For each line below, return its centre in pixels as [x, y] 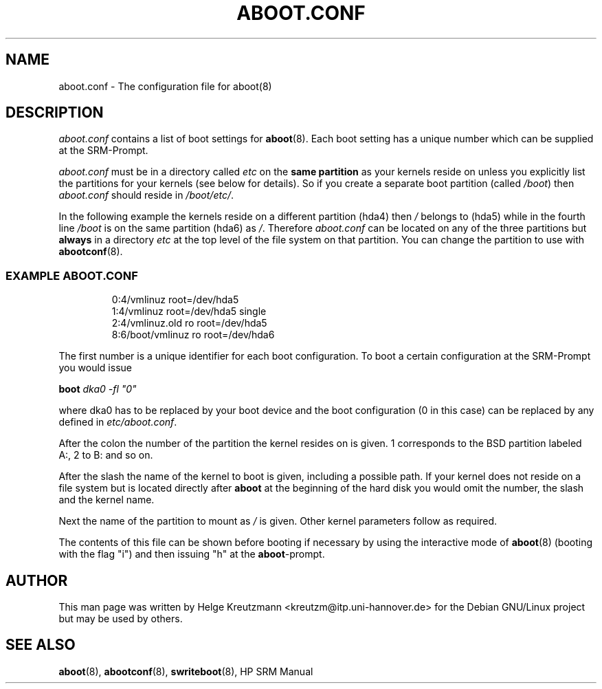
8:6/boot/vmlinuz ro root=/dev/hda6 [193, 335]
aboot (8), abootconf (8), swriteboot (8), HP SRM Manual [186, 671]
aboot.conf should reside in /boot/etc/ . [146, 195]
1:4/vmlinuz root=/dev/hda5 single [189, 311]
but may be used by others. [121, 619]
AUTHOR [37, 580]
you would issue [95, 368]
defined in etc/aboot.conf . [118, 422]
